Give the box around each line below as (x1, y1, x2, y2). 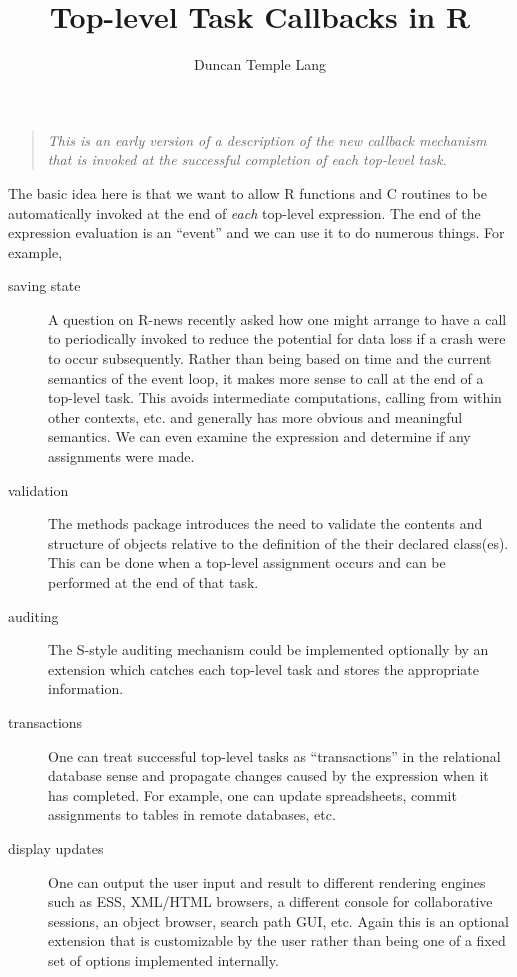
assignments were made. (48, 446, 195, 467)
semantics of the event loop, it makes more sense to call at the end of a (48, 367, 484, 388)
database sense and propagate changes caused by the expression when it (48, 765, 489, 786)
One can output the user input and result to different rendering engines (48, 871, 486, 892)
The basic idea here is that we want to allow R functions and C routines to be (8, 182, 487, 203)
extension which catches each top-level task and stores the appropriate (48, 658, 479, 679)
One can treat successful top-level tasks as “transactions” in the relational (48, 745, 501, 766)
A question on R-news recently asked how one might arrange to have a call (48, 308, 507, 329)
